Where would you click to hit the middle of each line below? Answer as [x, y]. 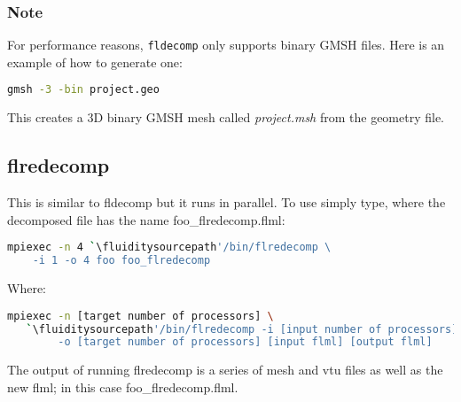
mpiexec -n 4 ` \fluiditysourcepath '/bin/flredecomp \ [169, 247]
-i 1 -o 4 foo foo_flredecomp [121, 261]
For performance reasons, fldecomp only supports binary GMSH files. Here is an [226, 45]
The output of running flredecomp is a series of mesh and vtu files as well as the [225, 370]
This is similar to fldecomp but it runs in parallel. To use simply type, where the [227, 202]
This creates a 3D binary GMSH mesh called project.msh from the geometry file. [226, 117]
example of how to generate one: [95, 62]
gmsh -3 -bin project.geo [83, 90]
